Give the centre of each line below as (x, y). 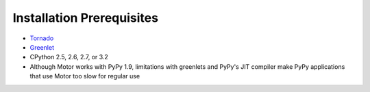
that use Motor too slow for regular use (85, 76)
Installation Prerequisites (86, 18)
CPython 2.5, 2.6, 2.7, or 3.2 (69, 57)
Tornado (42, 38)
